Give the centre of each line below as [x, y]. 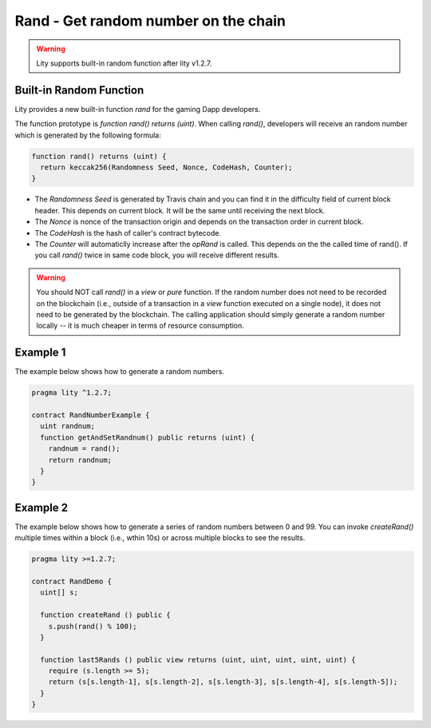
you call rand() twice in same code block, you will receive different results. [157, 255]
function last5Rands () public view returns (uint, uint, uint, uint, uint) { [198, 660]
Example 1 [40, 353]
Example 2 [41, 507]
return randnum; [80, 460]
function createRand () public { [105, 615]
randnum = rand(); [84, 449]
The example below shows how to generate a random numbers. [120, 372]
